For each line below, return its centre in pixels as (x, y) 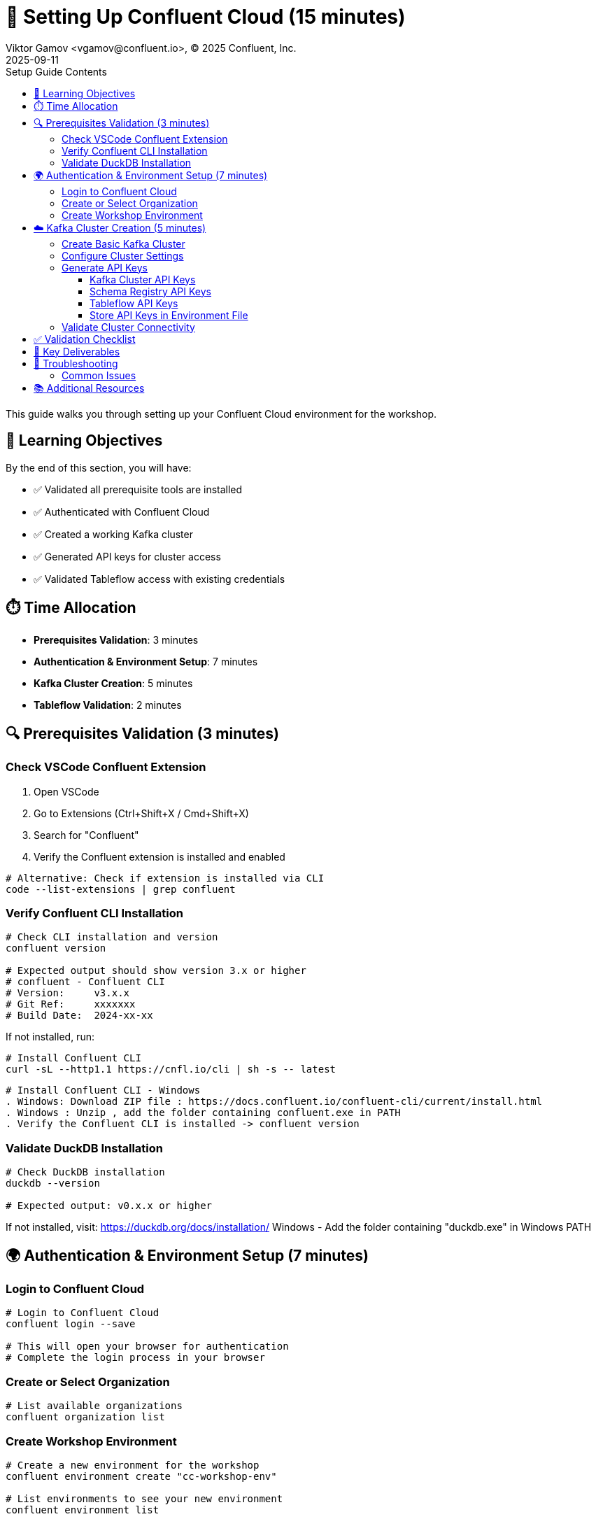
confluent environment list (83, 1510)
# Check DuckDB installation (85, 1172)
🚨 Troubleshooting (76, 363)
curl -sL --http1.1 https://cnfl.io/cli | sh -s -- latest (171, 1069)
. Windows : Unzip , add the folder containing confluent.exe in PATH (203, 1113)
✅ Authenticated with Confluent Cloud (122, 511)
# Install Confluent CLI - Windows (103, 1090)
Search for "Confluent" (86, 835)
